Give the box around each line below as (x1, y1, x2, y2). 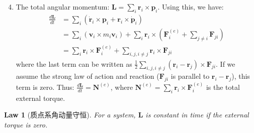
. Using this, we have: (157, 2, 224, 12)
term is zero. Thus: (16, 81, 74, 92)
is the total (206, 81, 240, 92)
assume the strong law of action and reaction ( (16, 71, 159, 81)
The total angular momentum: (16, 2, 110, 12)
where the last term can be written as (16, 58, 132, 69)
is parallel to (171, 71, 210, 81)
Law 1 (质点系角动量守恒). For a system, (4, 109, 136, 120)
